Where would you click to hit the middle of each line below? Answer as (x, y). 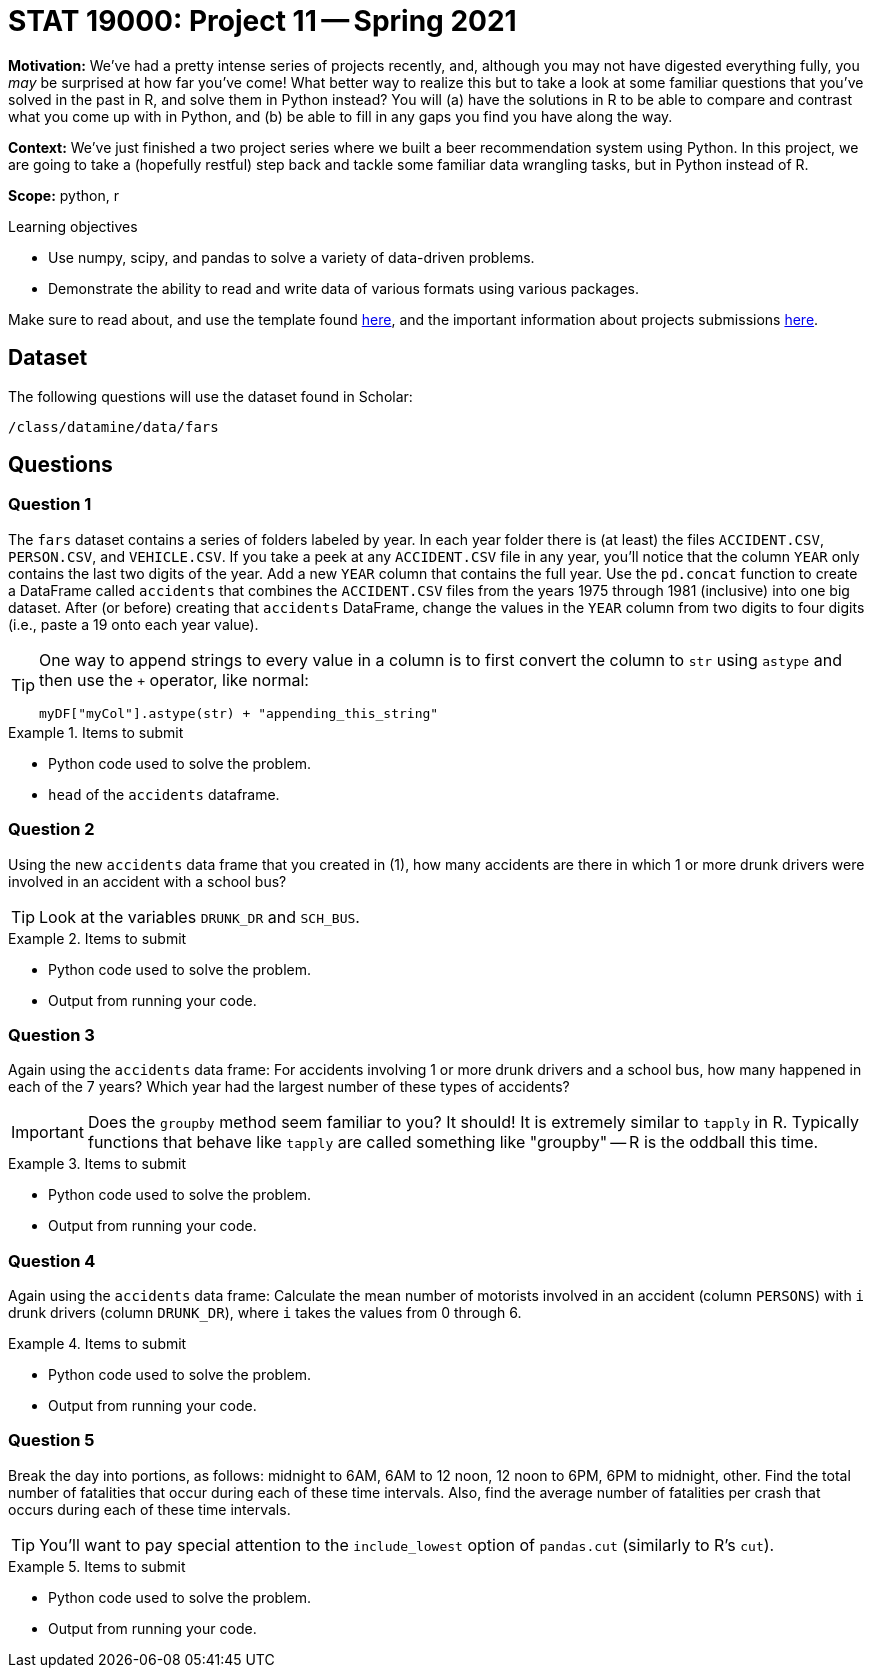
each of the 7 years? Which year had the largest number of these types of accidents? (289, 1087)
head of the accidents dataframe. (164, 794)
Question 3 (51, 1034)
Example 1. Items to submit (96, 732)
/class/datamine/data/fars (113, 426)
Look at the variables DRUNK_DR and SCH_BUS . (199, 916)
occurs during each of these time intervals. (149, 1509)
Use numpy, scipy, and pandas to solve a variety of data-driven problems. (291, 257)
